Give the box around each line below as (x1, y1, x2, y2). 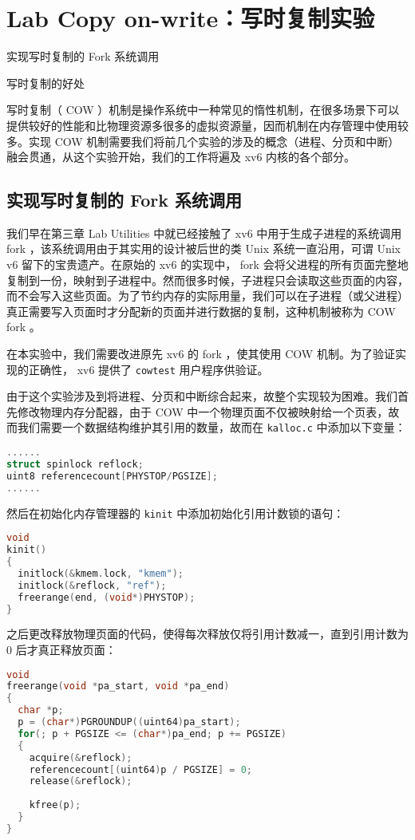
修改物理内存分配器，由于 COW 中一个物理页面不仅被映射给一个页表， (17, 403, 389, 420)
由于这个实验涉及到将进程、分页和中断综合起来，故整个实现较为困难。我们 (6, 388, 397, 404)
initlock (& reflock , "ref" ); (18, 579, 167, 591)
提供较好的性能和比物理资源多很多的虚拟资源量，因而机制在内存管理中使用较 (6, 116, 409, 133)
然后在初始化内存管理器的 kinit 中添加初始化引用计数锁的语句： (6, 504, 345, 521)
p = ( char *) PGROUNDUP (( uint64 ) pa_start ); (18, 716, 241, 728)
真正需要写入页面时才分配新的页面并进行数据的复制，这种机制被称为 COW (6, 302, 396, 319)
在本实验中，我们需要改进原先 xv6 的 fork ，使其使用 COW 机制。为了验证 (6, 345, 395, 362)
